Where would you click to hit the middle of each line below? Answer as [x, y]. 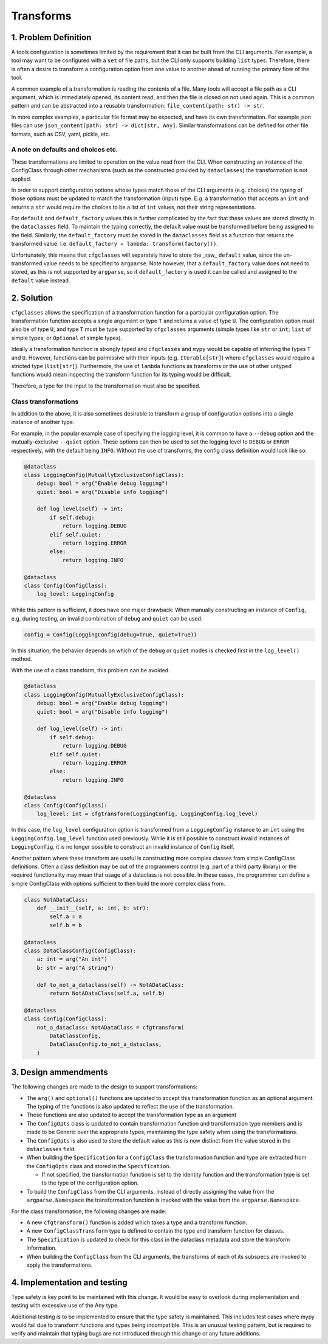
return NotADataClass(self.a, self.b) [107, 993]
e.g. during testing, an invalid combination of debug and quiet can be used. [107, 618]
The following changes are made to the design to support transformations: [104, 1087]
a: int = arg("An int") [72, 959]
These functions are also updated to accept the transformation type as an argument [132, 1115]
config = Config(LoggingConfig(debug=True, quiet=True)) [111, 635]
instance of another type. [43, 422]
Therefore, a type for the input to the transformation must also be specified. [106, 386]
